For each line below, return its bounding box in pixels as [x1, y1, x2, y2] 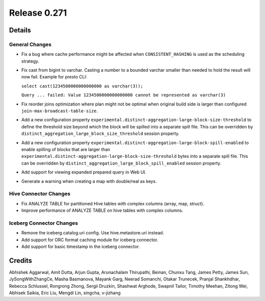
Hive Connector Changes [9, 190, 71, 197]
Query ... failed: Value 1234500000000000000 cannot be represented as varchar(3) [21, 92, 226, 98]
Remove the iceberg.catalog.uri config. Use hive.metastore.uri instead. [21, 230, 164, 236]
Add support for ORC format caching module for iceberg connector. [21, 237, 159, 243]
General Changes [9, 41, 52, 48]
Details [9, 26, 31, 34]
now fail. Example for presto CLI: [21, 74, 87, 80]
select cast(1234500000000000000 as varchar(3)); [21, 83, 143, 89]
